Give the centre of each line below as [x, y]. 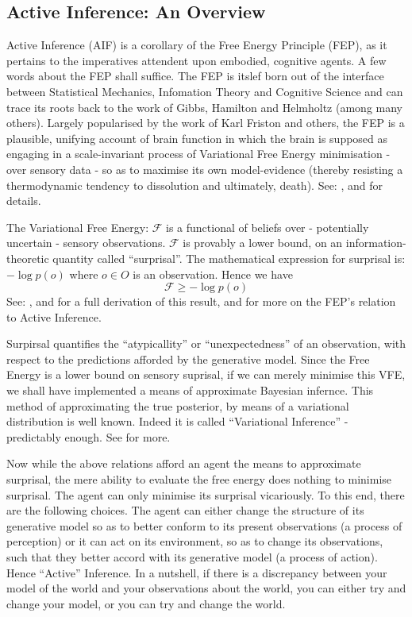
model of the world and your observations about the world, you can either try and [206, 588]
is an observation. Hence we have [213, 274]
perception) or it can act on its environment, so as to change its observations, [195, 541]
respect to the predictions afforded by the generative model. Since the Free [188, 359]
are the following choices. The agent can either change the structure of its [185, 510]
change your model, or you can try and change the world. [146, 603]
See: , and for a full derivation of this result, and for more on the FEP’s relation [201, 301]
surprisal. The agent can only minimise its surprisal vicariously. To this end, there [206, 494]
